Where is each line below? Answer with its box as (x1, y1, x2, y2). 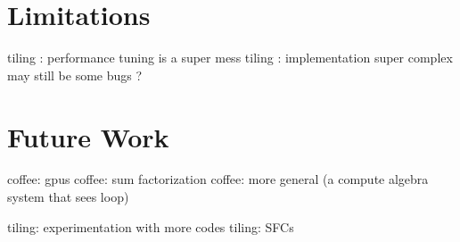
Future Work (7, 118, 169, 154)
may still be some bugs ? (7, 65, 143, 84)
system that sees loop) (7, 188, 129, 206)
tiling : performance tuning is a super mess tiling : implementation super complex (7, 48, 453, 67)
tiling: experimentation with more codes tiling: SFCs (7, 217, 294, 236)
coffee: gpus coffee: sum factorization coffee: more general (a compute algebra (7, 170, 429, 188)
